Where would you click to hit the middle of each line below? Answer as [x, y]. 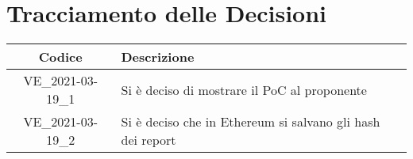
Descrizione [158, 57]
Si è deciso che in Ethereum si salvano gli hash [251, 122]
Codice [60, 57]
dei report [149, 140]
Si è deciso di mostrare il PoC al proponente [244, 89]
